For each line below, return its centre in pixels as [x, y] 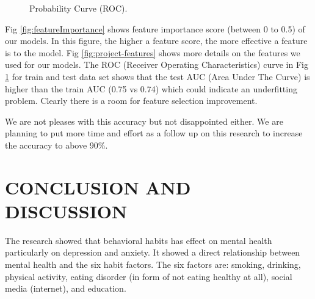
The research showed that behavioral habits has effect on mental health [139, 240]
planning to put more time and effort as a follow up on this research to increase [154, 133]
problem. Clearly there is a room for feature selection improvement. [131, 101]
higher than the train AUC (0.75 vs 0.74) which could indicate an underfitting [151, 88]
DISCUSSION [66, 211]
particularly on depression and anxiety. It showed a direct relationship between [153, 252]
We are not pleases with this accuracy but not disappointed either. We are [144, 121]
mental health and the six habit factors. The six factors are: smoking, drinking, [153, 264]
